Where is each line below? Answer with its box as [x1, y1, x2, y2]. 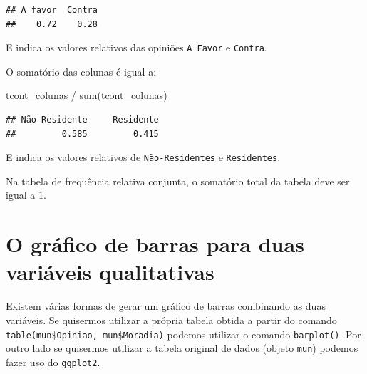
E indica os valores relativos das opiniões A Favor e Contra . [6, 40, 267, 55]
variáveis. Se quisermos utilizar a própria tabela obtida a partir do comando [6, 312, 337, 327]
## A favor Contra [6, 5, 98, 15]
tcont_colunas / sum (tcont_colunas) [6, 88, 167, 103]
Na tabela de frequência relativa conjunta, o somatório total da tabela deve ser [6, 173, 350, 188]
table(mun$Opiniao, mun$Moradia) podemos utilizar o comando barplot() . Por [6, 326, 361, 341]
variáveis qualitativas [6, 257, 214, 286]
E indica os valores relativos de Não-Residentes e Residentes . [6, 150, 281, 165]
